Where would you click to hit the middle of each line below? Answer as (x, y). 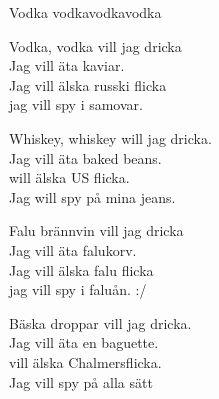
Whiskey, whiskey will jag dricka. (110, 137)
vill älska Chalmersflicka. (85, 361)
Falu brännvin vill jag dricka (96, 230)
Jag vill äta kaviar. (67, 65)
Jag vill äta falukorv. (73, 249)
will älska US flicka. (69, 177)
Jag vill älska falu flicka (81, 269)
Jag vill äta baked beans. (85, 157)
